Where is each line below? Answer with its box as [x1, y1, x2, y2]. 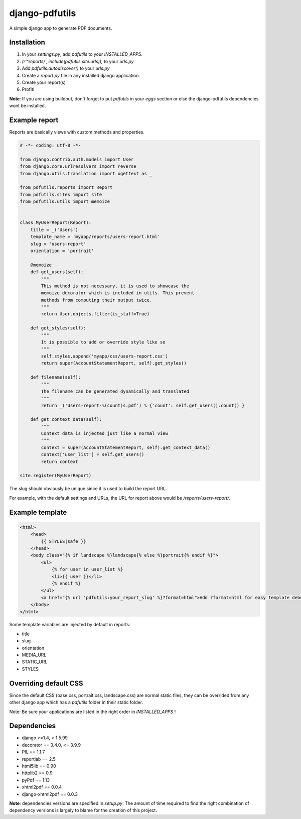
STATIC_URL [22, 659, 48, 665]
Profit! [22, 86, 35, 92]
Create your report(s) [22, 79, 66, 85]
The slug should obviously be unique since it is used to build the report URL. [9, 486, 167, 492]
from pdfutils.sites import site [20, 191, 102, 197]
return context [41, 458, 79, 464]
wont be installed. [9, 103, 46, 109]
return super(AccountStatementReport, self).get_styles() [41, 361, 187, 366]
